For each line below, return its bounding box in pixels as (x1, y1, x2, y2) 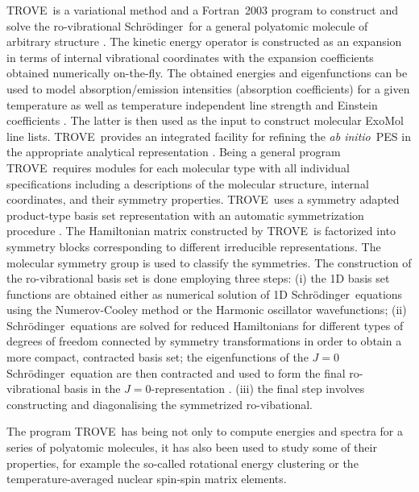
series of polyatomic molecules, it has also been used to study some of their (6, 439, 377, 456)
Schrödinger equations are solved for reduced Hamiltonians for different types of (6, 316, 404, 333)
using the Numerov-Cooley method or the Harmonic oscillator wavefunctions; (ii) (6, 301, 407, 318)
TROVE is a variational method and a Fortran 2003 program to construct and (6, 2, 398, 18)
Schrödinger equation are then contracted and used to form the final (6, 364, 346, 381)
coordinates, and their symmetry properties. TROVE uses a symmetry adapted (6, 191, 400, 208)
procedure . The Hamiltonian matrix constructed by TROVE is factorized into (6, 222, 396, 239)
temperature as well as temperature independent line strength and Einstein (6, 96, 378, 113)
